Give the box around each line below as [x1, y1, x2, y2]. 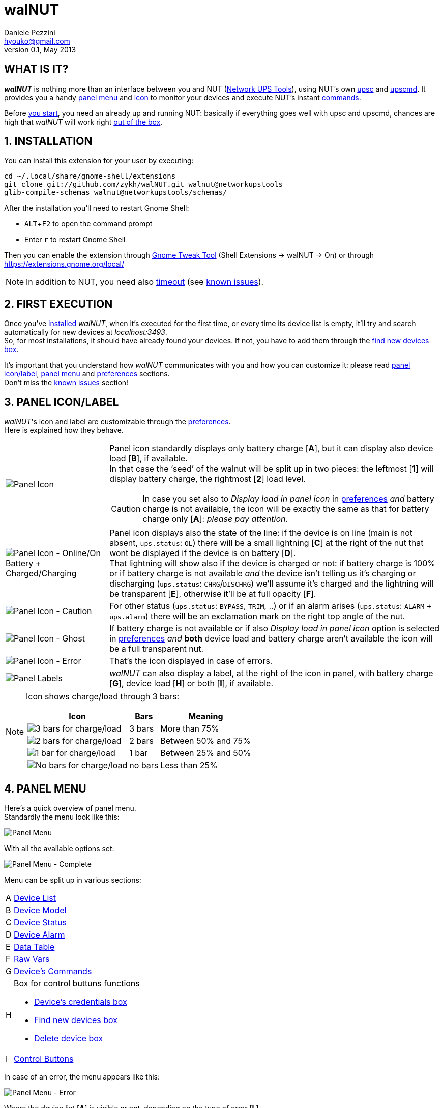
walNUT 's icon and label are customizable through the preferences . [4, 417, 231, 426]
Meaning [188, 711, 223, 722]
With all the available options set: [4, 843, 114, 853]
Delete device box [34, 1033, 103, 1043]
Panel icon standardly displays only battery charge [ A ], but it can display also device [109, 443, 433, 454]
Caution [111, 504, 141, 514]
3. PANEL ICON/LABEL [4, 395, 119, 409]
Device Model [13, 905, 67, 915]
